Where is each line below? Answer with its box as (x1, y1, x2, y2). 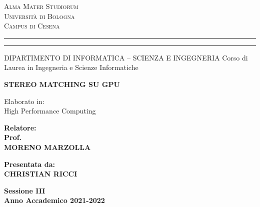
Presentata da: (4, 158, 55, 169)
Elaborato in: (4, 95, 44, 106)
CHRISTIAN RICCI (4, 168, 77, 179)
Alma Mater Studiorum (4, 1, 78, 11)
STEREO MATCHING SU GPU (4, 78, 120, 89)
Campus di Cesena (4, 20, 60, 31)
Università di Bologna (4, 10, 75, 21)
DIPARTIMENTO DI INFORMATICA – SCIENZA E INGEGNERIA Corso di (4, 52, 248, 62)
